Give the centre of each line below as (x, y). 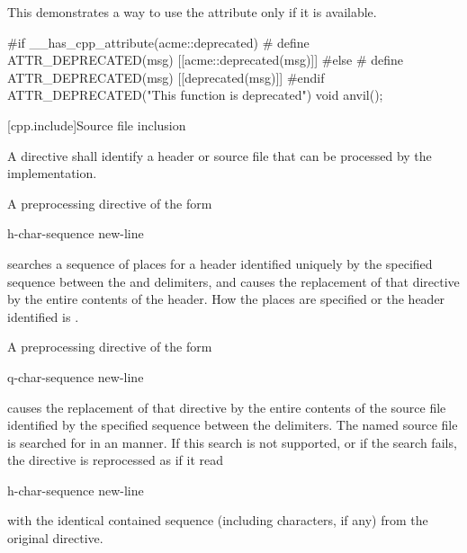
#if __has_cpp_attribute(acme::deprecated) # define (158, 42)
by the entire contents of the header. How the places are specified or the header (226, 299)
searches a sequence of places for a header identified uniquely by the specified (220, 263)
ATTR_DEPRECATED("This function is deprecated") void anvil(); (195, 95)
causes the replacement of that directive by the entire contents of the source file (227, 407)
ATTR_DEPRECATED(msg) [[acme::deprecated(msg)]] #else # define (206, 60)
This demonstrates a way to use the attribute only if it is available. (192, 12)
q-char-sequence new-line (76, 376)
